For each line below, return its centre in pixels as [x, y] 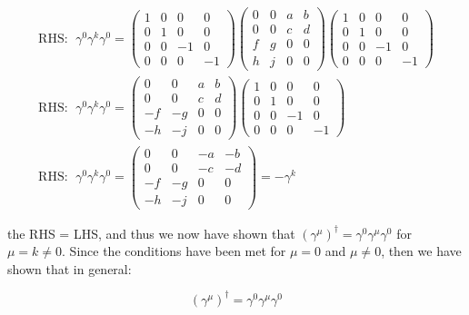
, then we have [421, 251]
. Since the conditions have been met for [174, 251]
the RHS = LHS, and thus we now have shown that [151, 233]
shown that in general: [70, 268]
